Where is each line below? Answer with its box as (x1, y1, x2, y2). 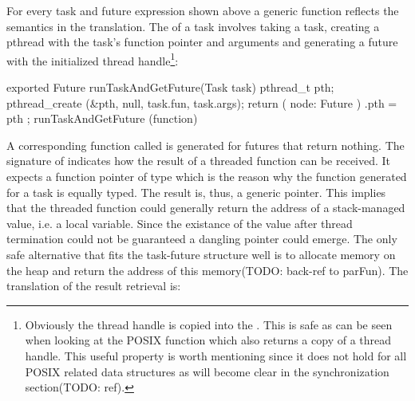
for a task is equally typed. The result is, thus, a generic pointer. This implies (6, 183, 386, 200)
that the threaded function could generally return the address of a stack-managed (6, 199, 405, 216)
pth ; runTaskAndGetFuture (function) (6, 110, 198, 127)
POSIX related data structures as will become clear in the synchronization (25, 363, 389, 379)
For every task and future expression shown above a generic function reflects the (6, 2, 399, 18)
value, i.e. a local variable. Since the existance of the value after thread (6, 214, 353, 231)
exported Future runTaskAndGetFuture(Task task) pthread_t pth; (6, 79, 334, 96)
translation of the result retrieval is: (6, 277, 181, 294)
